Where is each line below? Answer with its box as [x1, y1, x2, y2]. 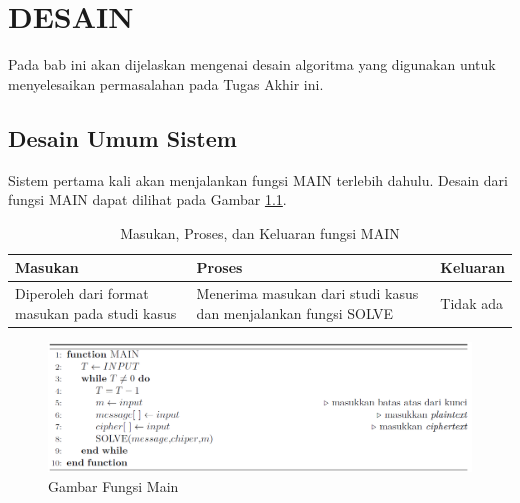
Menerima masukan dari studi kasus [196, 283, 419, 304]
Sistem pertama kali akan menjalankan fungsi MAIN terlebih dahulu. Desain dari [8, 169, 508, 190]
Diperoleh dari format [15, 283, 149, 304]
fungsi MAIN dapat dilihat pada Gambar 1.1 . [8, 189, 287, 210]
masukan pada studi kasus [15, 302, 177, 323]
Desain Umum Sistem [8, 122, 237, 153]
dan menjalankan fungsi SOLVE [196, 302, 394, 323]
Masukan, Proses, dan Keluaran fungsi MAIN [120, 222, 400, 243]
